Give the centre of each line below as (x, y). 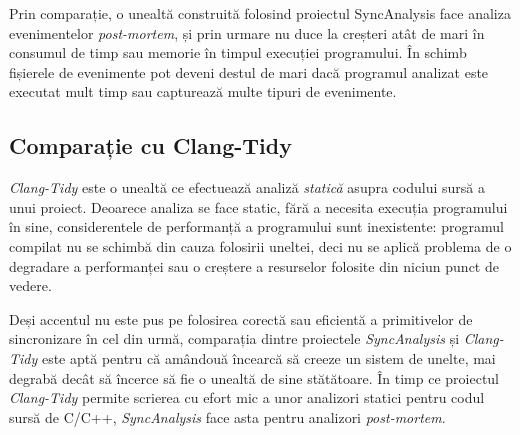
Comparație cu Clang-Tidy (150, 145)
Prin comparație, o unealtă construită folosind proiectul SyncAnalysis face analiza (260, 13)
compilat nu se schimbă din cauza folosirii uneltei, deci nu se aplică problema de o (260, 245)
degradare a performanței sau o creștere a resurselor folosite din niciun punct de (254, 265)
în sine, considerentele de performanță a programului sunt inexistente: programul (256, 226)
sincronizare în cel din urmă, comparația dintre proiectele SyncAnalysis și (234, 338)
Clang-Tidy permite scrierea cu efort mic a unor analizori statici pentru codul (247, 397)
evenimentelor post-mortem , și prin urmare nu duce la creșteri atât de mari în (247, 32)
